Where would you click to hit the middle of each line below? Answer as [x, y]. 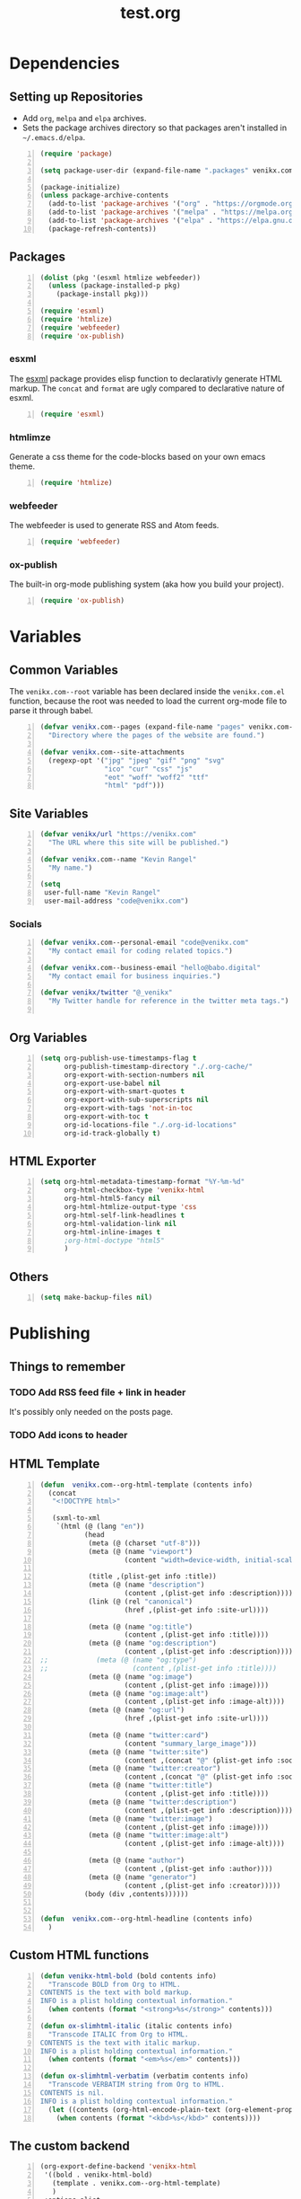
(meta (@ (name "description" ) [146, 1585]
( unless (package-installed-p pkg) [114, 286]
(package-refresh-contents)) [102, 229]
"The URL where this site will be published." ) [138, 843]
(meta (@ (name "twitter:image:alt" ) [159, 1835]
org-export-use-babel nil [112, 1083]
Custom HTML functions [79, 1955]
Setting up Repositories [76, 97]
